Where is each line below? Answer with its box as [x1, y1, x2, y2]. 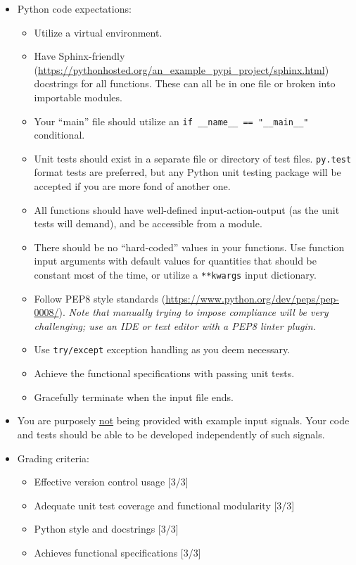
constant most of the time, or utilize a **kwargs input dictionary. [34, 267, 317, 282]
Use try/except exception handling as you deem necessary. [34, 342, 291, 357]
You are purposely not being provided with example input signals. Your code [17, 413, 350, 428]
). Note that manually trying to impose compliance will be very [58, 305, 329, 319]
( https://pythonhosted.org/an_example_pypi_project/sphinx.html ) [34, 62, 329, 77]
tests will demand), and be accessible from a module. [34, 216, 262, 231]
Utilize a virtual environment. [34, 25, 163, 39]
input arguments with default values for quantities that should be [34, 253, 317, 268]
